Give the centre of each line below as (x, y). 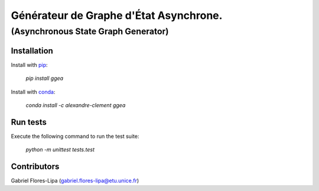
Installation (32, 51)
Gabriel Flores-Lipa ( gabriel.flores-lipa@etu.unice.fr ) (75, 181)
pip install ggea (45, 78)
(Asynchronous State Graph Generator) (90, 31)
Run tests (29, 122)
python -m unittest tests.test (60, 150)
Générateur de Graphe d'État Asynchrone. (117, 15)
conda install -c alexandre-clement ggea (76, 105)
